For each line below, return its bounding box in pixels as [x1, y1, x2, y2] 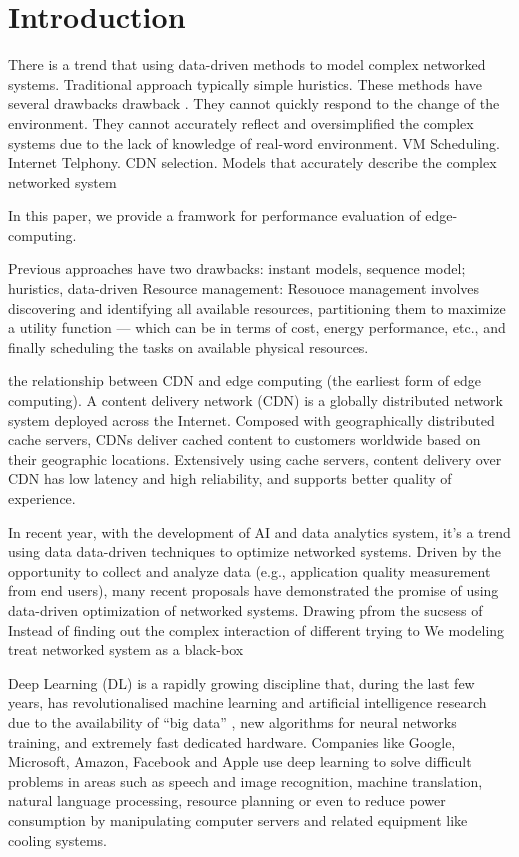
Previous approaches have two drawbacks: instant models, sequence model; [8, 258, 466, 279]
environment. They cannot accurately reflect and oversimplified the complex [8, 112, 474, 133]
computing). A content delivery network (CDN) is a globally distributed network [8, 390, 503, 411]
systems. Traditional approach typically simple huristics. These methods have [8, 73, 482, 94]
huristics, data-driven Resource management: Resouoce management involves [8, 278, 480, 299]
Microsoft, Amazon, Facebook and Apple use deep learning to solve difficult [8, 751, 472, 772]
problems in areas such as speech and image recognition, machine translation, [8, 770, 483, 791]
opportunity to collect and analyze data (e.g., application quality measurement [8, 560, 491, 581]
